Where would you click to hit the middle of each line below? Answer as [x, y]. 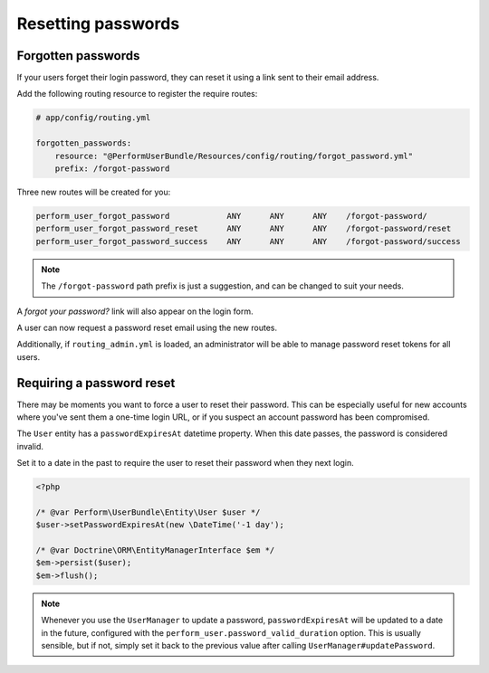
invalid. [30, 446]
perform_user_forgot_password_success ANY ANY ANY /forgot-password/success [248, 241]
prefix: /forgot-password [112, 169]
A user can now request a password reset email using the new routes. [147, 327]
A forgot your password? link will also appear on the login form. [135, 311]
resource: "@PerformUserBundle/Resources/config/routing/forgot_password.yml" [234, 156]
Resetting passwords [98, 24]
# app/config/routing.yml [93, 118]
